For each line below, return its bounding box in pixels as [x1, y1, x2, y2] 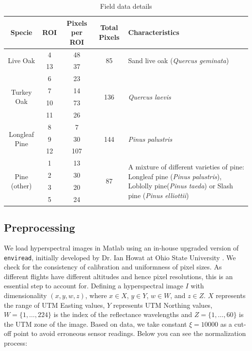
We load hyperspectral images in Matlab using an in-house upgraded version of [4, 243, 239, 253]
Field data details [100, 1, 152, 11]
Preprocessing [4, 220, 75, 235]
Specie [10, 27, 32, 37]
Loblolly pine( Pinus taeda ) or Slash [128, 181, 233, 191]
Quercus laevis [128, 91, 171, 101]
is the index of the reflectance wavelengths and [53, 309, 192, 319]
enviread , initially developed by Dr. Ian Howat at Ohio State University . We [4, 252, 236, 262]
